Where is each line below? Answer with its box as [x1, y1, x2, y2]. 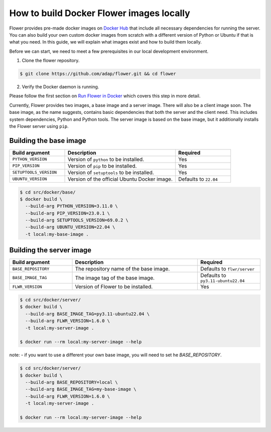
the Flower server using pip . [9, 123, 69, 129]
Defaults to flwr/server [200, 265, 255, 272]
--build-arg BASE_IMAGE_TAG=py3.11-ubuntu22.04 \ [25, 311, 150, 317]
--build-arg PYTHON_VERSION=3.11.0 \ [25, 203, 118, 209]
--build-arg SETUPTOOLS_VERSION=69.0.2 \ [25, 217, 129, 223]
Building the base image [9, 136, 86, 145]
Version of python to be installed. [67, 156, 145, 163]
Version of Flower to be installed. [75, 283, 153, 291]
